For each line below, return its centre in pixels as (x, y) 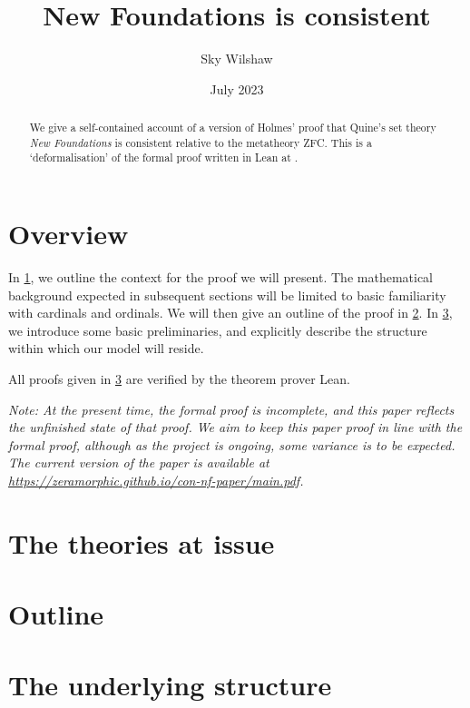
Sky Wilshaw (237, 59)
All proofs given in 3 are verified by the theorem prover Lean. (179, 378)
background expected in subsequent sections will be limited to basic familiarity (227, 295)
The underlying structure (170, 685)
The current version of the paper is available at (139, 462)
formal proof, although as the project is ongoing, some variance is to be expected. (232, 444)
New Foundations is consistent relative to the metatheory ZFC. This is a (201, 142)
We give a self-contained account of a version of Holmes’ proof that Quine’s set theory (233, 128)
